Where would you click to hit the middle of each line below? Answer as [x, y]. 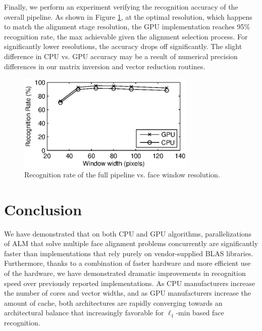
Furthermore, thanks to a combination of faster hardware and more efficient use [127, 263]
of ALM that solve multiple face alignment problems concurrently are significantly [131, 243]
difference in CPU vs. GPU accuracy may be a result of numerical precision [121, 56]
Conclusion [43, 209]
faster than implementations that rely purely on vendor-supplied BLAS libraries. [129, 253]
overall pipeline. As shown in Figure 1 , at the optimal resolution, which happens [128, 16]
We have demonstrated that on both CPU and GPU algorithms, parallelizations [128, 233]
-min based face [200, 313]
